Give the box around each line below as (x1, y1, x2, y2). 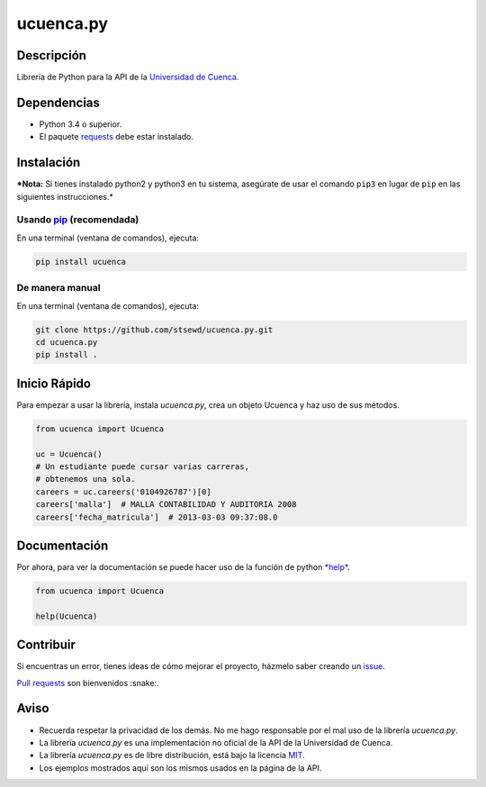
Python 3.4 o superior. (39, 118, 122, 130)
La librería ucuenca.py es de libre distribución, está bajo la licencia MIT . (39, 750, 305, 761)
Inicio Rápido (16, 375, 92, 391)
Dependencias (16, 95, 101, 110)
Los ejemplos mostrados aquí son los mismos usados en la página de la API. (39, 762, 322, 773)
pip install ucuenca (35, 257, 126, 267)
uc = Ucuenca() (35, 448, 103, 459)
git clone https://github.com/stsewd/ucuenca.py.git (35, 324, 274, 335)
